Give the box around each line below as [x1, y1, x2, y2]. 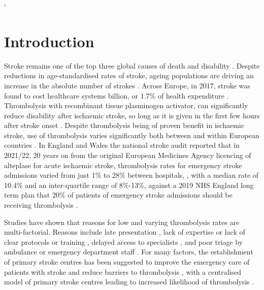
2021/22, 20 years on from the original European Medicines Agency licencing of [4, 150, 251, 160]
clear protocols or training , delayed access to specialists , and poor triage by [4, 236, 243, 247]
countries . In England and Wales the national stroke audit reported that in [4, 140, 240, 150]
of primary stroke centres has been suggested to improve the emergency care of [4, 256, 250, 267]
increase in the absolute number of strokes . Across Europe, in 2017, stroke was [4, 80, 250, 90]
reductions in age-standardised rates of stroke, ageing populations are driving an [4, 70, 254, 81]
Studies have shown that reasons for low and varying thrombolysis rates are [4, 216, 240, 227]
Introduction [4, 30, 94, 51]
